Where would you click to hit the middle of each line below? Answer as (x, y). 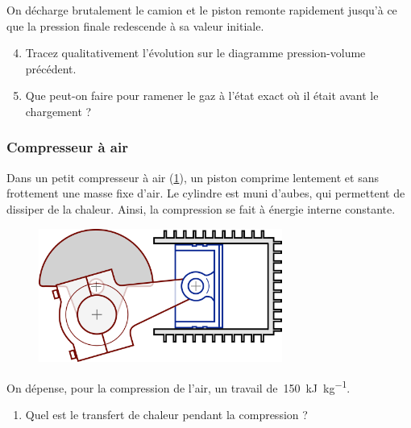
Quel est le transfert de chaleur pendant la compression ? (166, 414)
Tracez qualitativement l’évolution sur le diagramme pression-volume (195, 53)
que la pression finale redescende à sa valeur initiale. (135, 25)
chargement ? (58, 111)
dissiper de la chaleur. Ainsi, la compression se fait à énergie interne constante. (201, 208)
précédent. (51, 68)
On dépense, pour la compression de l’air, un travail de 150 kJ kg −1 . (179, 386)
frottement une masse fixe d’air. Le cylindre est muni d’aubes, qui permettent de (206, 193)
